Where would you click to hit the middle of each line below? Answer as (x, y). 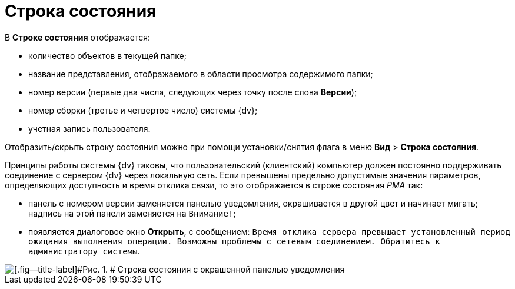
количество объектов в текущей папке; (107, 55)
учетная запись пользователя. (89, 128)
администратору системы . (84, 251)
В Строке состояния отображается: (78, 37)
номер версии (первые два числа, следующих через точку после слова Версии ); (193, 92)
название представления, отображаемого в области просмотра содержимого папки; (201, 74)
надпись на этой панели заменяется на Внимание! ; (132, 213)
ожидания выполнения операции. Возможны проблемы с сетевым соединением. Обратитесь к (234, 241)
